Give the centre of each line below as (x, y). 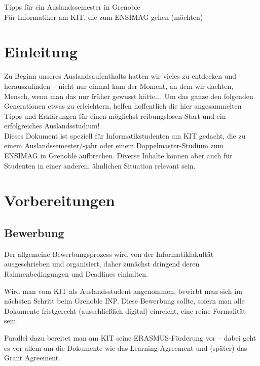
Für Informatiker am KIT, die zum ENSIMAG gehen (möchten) (104, 16)
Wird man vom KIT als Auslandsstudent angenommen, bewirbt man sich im (123, 291)
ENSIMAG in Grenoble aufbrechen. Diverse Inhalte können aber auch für (118, 156)
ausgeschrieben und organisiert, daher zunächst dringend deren (102, 264)
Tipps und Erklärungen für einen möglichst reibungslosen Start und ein (115, 115)
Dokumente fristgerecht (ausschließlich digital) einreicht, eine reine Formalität (125, 310)
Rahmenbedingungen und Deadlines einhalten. (76, 274)
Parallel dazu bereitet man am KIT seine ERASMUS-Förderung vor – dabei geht (130, 337)
